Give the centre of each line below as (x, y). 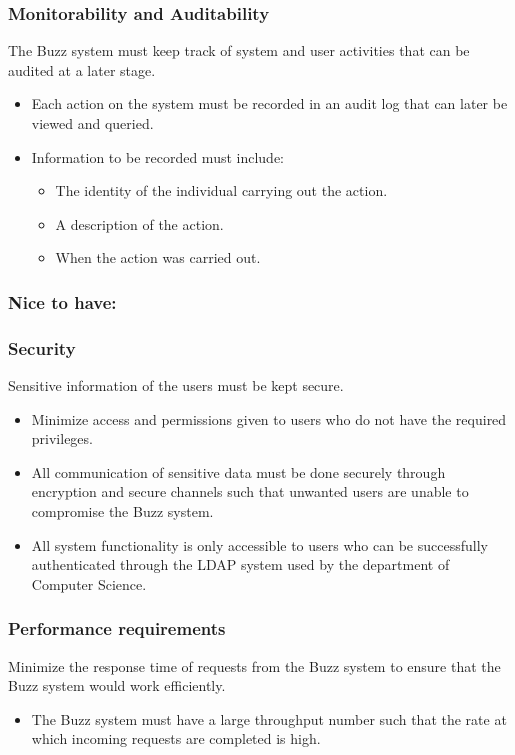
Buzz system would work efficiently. (117, 685)
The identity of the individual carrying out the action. (221, 190)
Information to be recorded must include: (158, 156)
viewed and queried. (92, 123)
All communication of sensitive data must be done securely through (238, 471)
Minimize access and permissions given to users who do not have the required (269, 418)
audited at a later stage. (82, 69)
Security (42, 347)
